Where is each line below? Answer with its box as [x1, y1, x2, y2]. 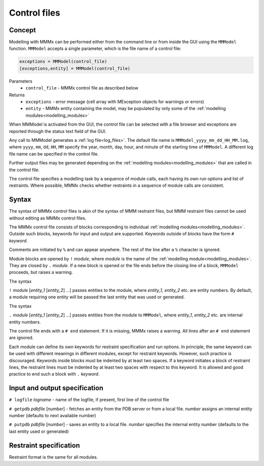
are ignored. [9, 335, 34, 341]
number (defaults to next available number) [9, 413, 96, 419]
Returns [9, 92, 25, 98]
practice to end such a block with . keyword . [9, 371, 100, 377]
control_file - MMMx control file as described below [25, 85, 139, 91]
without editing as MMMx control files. [9, 215, 87, 221]
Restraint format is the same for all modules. [9, 454, 98, 460]
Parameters [9, 78, 33, 84]
